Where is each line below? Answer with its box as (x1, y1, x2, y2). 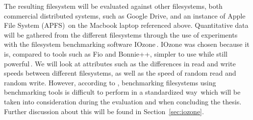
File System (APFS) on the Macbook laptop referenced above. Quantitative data (4, 20, 249, 30)
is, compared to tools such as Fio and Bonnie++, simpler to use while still (4, 48, 228, 59)
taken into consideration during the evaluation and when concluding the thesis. (4, 96, 242, 106)
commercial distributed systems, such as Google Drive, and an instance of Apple (4, 10, 246, 20)
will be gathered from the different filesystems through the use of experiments (4, 29, 238, 40)
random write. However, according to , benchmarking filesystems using (4, 77, 216, 87)
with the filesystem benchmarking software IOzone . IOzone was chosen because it (4, 39, 250, 49)
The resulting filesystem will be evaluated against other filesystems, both (4, 1, 223, 11)
